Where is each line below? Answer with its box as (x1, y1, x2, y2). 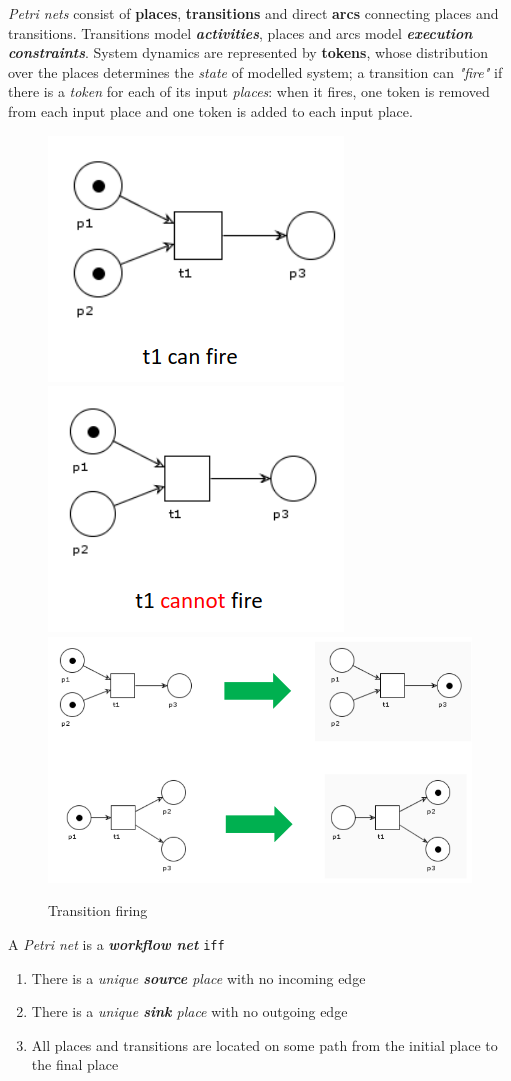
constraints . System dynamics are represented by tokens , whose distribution (8, 42, 488, 63)
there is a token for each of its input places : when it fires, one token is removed (8, 81, 490, 102)
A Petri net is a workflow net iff (8, 933, 225, 954)
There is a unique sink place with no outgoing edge (31, 1001, 348, 1022)
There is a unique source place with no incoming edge (31, 967, 366, 988)
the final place (31, 1054, 119, 1075)
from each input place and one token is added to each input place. (8, 100, 413, 121)
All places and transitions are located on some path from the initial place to (31, 1034, 498, 1055)
